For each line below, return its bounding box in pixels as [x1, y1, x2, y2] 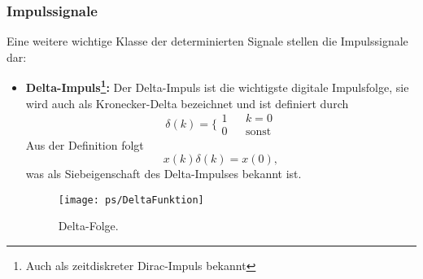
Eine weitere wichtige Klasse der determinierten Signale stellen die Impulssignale [7, 33, 408, 50]
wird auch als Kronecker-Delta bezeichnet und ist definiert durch [25, 94, 349, 111]
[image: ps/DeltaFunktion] [58, 194, 204, 206]
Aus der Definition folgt [25, 137, 144, 154]
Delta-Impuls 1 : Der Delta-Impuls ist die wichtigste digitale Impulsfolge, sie [25, 76, 409, 96]
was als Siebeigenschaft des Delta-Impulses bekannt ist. [25, 164, 302, 181]
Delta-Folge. [58, 217, 119, 234]
